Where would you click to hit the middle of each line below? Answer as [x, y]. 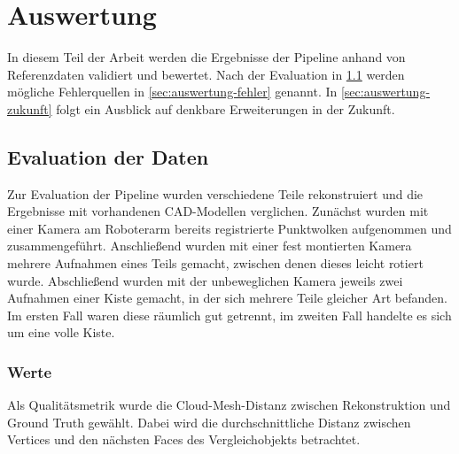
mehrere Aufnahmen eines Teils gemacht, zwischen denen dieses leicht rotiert [215, 263]
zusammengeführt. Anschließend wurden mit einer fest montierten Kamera [210, 246]
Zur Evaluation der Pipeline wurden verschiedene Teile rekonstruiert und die [215, 193]
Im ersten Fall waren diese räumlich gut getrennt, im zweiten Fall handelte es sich [229, 315]
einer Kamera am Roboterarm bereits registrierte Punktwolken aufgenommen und [229, 228]
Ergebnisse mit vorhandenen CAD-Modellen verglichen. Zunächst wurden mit [218, 211]
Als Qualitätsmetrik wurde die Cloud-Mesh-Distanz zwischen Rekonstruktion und [229, 405]
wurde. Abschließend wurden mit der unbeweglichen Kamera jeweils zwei [205, 280]
